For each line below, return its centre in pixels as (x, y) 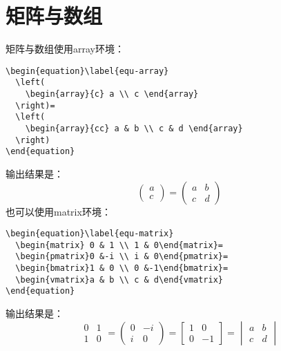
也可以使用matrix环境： (58, 211)
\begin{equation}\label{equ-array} (87, 71)
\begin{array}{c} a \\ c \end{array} (112, 94)
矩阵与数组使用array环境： (65, 49)
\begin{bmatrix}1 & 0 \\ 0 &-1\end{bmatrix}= (122, 268)
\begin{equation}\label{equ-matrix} (90, 234)
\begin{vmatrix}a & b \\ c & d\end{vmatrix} (119, 279)
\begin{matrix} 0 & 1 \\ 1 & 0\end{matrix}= (119, 245)
